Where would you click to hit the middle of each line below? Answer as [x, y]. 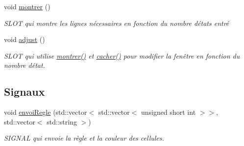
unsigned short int [169, 112]
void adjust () [24, 39]
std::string [62, 121]
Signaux [24, 92]
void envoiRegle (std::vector [46, 112]
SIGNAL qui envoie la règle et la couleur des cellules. [84, 138]
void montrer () [27, 6]
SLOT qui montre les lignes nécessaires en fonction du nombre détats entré [117, 23]
